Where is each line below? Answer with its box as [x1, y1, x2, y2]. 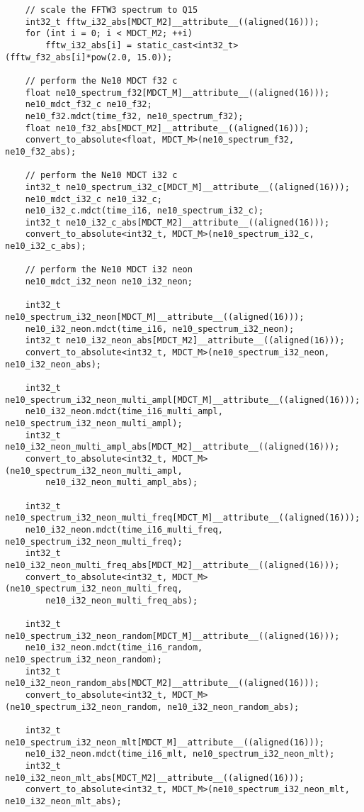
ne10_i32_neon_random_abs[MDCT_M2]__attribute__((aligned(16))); [5, 678, 319, 689]
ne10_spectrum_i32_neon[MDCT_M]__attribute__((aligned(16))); [5, 312, 305, 323]
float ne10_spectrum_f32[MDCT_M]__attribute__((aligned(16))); [25, 87, 330, 98]
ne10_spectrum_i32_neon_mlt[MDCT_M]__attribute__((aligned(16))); [5, 737, 325, 747]
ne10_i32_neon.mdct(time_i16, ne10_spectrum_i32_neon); [25, 323, 295, 334]
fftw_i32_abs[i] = [45, 40, 132, 50]
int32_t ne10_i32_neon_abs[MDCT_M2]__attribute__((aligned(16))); [25, 335, 345, 346]
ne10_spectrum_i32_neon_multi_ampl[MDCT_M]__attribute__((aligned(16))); [5, 394, 360, 405]
